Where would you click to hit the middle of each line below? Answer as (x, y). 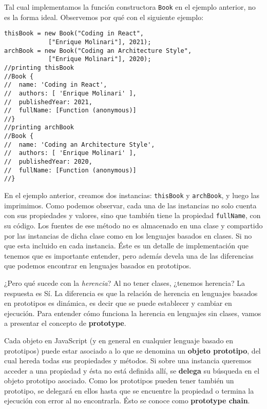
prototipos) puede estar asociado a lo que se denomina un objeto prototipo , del (132, 350)
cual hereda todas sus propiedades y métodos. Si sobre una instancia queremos (128, 361)
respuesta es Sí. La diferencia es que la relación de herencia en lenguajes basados (131, 293)
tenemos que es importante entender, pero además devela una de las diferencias (129, 255)
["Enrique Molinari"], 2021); (100, 42)
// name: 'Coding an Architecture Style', (80, 144)
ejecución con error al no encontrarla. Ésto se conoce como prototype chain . (127, 401)
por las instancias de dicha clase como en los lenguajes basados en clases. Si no (128, 235)
